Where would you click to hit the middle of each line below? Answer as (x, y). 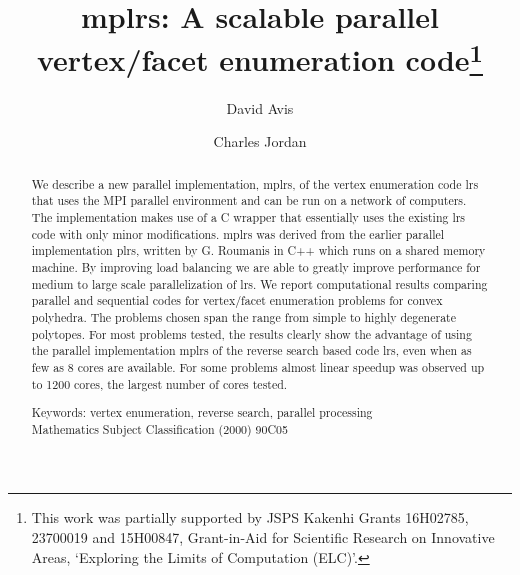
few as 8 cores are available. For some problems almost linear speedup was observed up (258, 366)
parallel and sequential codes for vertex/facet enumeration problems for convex (237, 300)
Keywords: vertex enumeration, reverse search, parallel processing (202, 412)
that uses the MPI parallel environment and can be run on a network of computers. (249, 200)
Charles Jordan (260, 141)
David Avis (260, 107)
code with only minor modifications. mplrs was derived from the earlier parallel (238, 233)
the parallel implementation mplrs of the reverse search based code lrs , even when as (251, 350)
